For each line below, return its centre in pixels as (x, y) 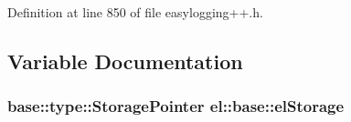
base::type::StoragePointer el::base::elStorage (176, 106)
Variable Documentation (125, 61)
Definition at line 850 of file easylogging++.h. (135, 12)
